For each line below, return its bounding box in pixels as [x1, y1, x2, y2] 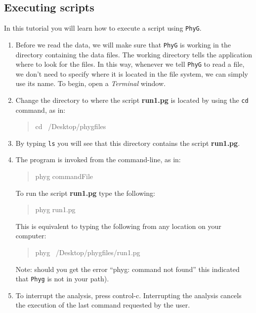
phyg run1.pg [35, 204, 76, 215]
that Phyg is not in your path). [15, 273, 109, 284]
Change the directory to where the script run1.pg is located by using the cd [15, 94, 249, 105]
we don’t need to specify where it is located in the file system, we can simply [15, 68, 248, 79]
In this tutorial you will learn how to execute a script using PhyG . [4, 23, 202, 33]
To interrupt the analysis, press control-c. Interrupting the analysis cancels [15, 290, 242, 300]
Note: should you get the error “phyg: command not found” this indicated [15, 264, 240, 274]
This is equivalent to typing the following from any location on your [15, 221, 221, 231]
